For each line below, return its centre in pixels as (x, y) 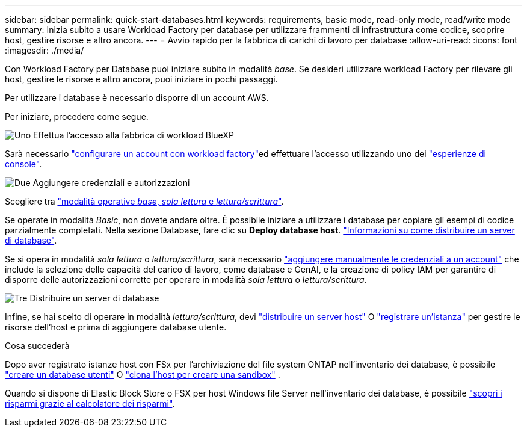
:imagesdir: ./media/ (45, 50)
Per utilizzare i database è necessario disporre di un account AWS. (137, 98)
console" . (23, 164)
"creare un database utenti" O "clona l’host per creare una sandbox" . (143, 375)
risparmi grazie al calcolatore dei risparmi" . (90, 403)
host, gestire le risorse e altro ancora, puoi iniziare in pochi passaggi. (141, 79)
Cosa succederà (37, 346)
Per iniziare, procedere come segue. (77, 116)
